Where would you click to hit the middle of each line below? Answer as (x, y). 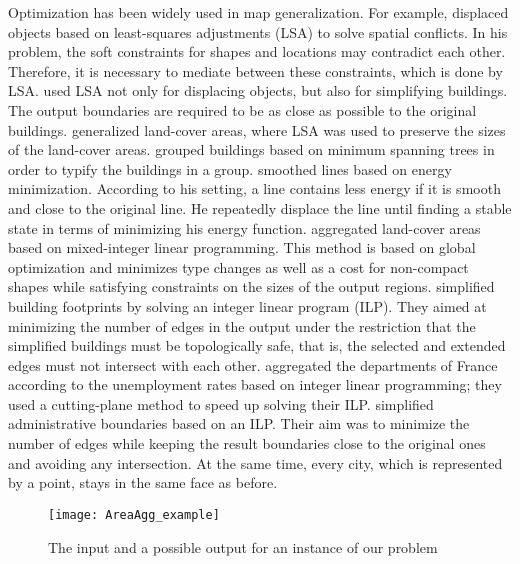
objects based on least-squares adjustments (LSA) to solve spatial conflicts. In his (258, 31)
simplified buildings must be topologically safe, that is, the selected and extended (257, 345)
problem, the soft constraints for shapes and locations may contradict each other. (257, 51)
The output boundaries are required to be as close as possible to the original (242, 109)
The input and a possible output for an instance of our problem (243, 546)
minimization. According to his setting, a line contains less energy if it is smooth (254, 188)
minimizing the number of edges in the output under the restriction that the (242, 325)
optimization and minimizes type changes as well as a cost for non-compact (238, 266)
